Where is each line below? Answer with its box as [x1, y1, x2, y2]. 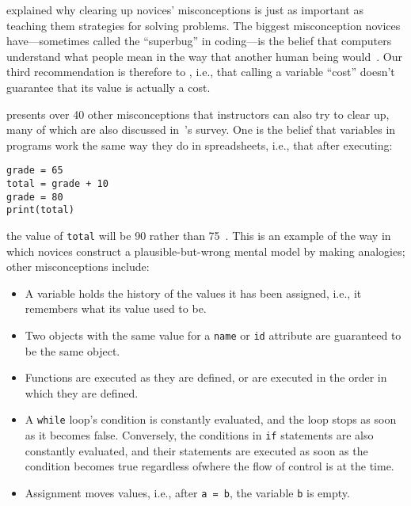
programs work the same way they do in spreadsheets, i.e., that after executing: [6, 136, 393, 153]
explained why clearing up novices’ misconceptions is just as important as [6, 2, 363, 17]
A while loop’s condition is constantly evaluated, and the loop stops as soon [25, 411, 397, 428]
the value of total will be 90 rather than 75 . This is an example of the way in [6, 226, 391, 243]
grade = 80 [6, 191, 63, 203]
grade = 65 [6, 165, 63, 177]
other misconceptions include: [6, 258, 150, 275]
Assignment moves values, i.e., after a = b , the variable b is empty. [25, 484, 350, 500]
